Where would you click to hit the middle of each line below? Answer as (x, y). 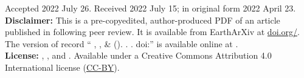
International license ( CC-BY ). (62, 67)
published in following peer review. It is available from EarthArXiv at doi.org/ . (152, 32)
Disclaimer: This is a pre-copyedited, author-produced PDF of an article (143, 20)
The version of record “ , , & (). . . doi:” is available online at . (122, 43)
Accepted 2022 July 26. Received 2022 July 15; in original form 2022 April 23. (150, 8)
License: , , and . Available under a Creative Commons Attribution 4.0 (138, 55)
